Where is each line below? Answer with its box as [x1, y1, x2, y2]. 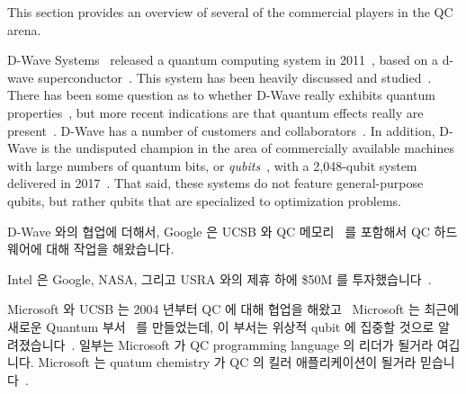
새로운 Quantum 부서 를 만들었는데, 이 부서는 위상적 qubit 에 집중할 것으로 [7, 317, 435, 336]
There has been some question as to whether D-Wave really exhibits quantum [7, 85, 435, 104]
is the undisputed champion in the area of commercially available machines [40, 139, 454, 157]
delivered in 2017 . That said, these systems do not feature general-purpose [7, 174, 424, 193]
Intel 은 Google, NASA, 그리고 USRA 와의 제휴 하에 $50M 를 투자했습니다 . [7, 269, 432, 288]
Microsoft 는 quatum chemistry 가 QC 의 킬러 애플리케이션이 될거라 [38, 353, 417, 372]
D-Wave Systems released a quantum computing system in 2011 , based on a [7, 50, 438, 69]
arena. [7, 20, 41, 39]
